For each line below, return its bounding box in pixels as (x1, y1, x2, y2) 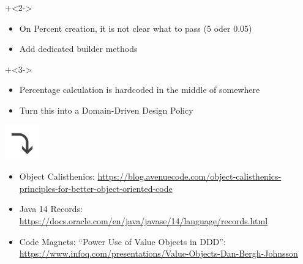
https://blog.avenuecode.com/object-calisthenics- (97, 170, 282, 183)
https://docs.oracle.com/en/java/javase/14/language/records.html (19, 214, 268, 227)
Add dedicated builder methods (19, 42, 138, 55)
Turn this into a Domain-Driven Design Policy (19, 103, 193, 116)
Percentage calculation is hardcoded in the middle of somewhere (19, 83, 260, 96)
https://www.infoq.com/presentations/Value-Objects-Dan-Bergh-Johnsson (19, 247, 298, 260)
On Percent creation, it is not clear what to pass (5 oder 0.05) (19, 21, 252, 34)
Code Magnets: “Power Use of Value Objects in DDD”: (19, 235, 226, 248)
